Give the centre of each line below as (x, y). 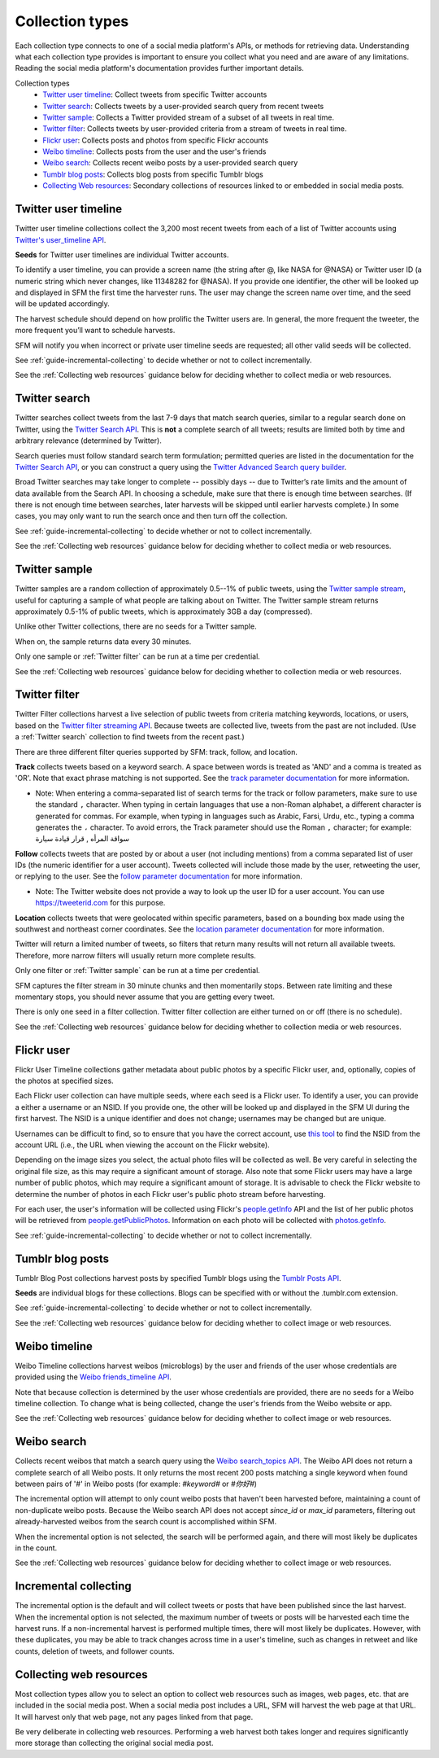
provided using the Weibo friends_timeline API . (93, 1377)
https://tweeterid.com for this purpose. (100, 903)
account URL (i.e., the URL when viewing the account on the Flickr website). (142, 1145)
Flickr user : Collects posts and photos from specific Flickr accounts (155, 140)
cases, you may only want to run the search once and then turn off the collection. (151, 516)
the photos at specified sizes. (64, 1081)
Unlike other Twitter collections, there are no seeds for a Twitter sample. (136, 626)
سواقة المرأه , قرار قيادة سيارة (83, 839)
